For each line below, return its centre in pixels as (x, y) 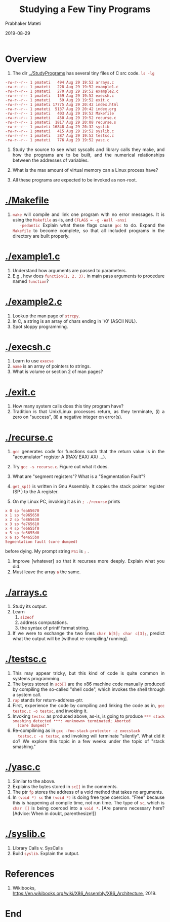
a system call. (27, 695)
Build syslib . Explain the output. (46, 854)
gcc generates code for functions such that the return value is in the (89, 452)
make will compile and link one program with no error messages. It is (89, 214)
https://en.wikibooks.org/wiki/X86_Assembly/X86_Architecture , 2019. (84, 893)
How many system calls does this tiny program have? (68, 406)
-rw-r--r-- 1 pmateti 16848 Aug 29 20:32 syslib (57, 127)
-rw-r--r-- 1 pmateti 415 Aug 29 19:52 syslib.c (60, 131)
